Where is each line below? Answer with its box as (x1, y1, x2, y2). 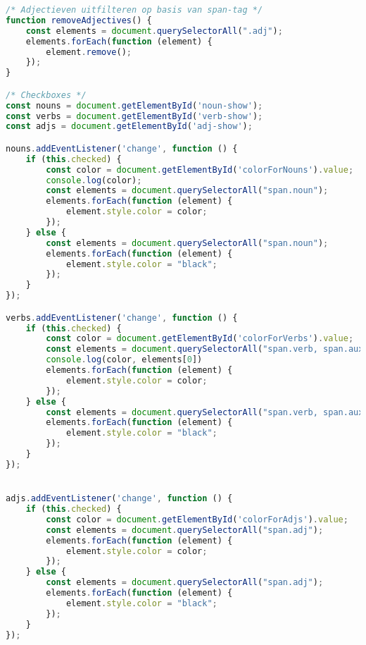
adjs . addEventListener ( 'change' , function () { (6, 493, 233, 504)
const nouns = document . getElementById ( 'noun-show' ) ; (6, 100, 263, 111)
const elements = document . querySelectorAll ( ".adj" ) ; (25, 25, 283, 36)
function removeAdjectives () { (6, 15, 152, 25)
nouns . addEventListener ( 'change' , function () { (6, 143, 238, 154)
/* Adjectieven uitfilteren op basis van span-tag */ (6, 5, 263, 15)
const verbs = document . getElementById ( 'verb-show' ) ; (6, 111, 263, 121)
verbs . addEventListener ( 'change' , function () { (6, 312, 238, 323)
